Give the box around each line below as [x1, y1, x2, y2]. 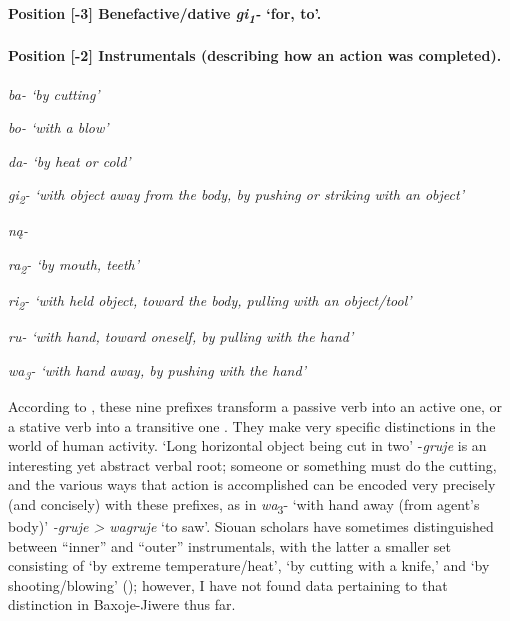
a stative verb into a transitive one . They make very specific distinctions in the [8, 415, 496, 436]
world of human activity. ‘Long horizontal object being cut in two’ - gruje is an [8, 435, 487, 456]
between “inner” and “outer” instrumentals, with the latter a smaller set [8, 535, 452, 556]
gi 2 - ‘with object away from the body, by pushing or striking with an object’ [8, 184, 464, 208]
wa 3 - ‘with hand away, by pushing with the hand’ [8, 359, 306, 383]
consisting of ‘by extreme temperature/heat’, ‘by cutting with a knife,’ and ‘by [8, 555, 490, 576]
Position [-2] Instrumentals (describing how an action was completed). [8, 45, 502, 66]
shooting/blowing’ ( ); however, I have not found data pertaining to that [8, 574, 448, 595]
